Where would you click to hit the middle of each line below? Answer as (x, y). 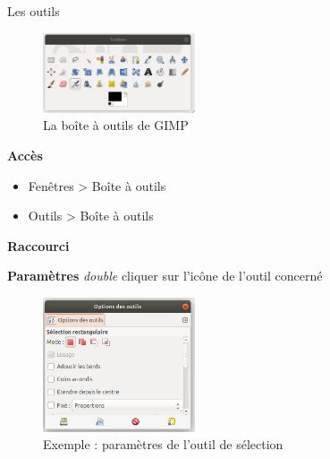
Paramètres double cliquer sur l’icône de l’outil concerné (165, 276)
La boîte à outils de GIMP (116, 125)
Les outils (34, 11)
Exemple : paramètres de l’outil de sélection (163, 444)
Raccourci (38, 245)
